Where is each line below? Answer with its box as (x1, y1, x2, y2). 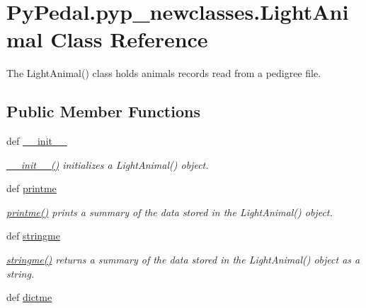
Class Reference (50, 25, 208, 54)
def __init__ (6, 134, 67, 148)
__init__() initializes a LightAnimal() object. (6, 157, 209, 172)
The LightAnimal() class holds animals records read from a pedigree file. (6, 66, 321, 81)
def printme (6, 181, 57, 196)
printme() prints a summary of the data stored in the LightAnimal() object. (6, 204, 333, 219)
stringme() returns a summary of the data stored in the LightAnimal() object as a (6, 252, 360, 267)
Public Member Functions (6, 100, 200, 122)
